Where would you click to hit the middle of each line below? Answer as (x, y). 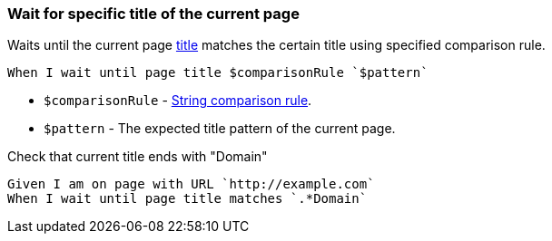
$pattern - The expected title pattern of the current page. (220, 129)
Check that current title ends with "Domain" (138, 157)
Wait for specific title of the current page (153, 14)
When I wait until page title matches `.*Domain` (187, 199)
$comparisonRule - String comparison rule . (178, 101)
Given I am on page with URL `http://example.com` (191, 184)
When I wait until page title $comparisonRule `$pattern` (218, 73)
